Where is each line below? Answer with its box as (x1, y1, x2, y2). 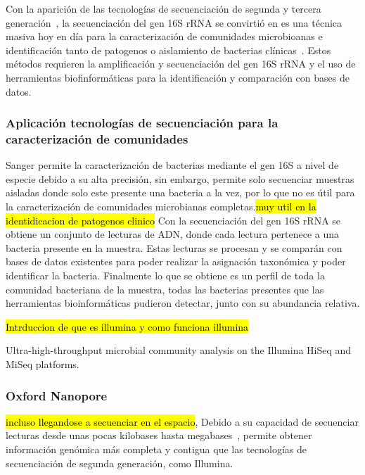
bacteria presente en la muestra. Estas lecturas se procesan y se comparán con (6, 240, 342, 255)
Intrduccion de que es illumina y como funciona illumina (6, 319, 249, 334)
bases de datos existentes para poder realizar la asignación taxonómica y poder (6, 254, 346, 269)
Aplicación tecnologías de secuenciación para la (6, 114, 278, 132)
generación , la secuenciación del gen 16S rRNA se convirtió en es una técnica (6, 15, 342, 30)
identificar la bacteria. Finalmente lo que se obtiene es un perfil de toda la (6, 268, 325, 283)
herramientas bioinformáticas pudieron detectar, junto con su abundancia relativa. (6, 296, 360, 310)
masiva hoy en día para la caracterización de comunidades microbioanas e (6, 29, 323, 44)
